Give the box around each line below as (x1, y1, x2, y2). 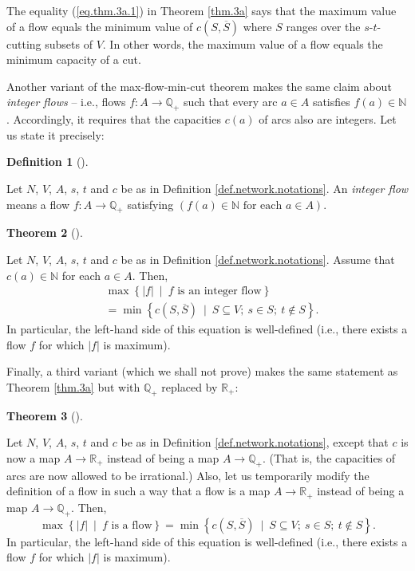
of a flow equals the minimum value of (6, 18, 193, 34)
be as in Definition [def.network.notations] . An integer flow (121, 179, 409, 196)
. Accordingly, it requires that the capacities (6, 111, 221, 128)
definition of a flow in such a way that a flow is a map (6, 482, 271, 499)
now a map (6, 449, 61, 466)
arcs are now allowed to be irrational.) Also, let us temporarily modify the (6, 467, 370, 483)
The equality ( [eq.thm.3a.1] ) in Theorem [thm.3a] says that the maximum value (6, 2, 397, 18)
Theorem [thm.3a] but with (6, 378, 140, 395)
